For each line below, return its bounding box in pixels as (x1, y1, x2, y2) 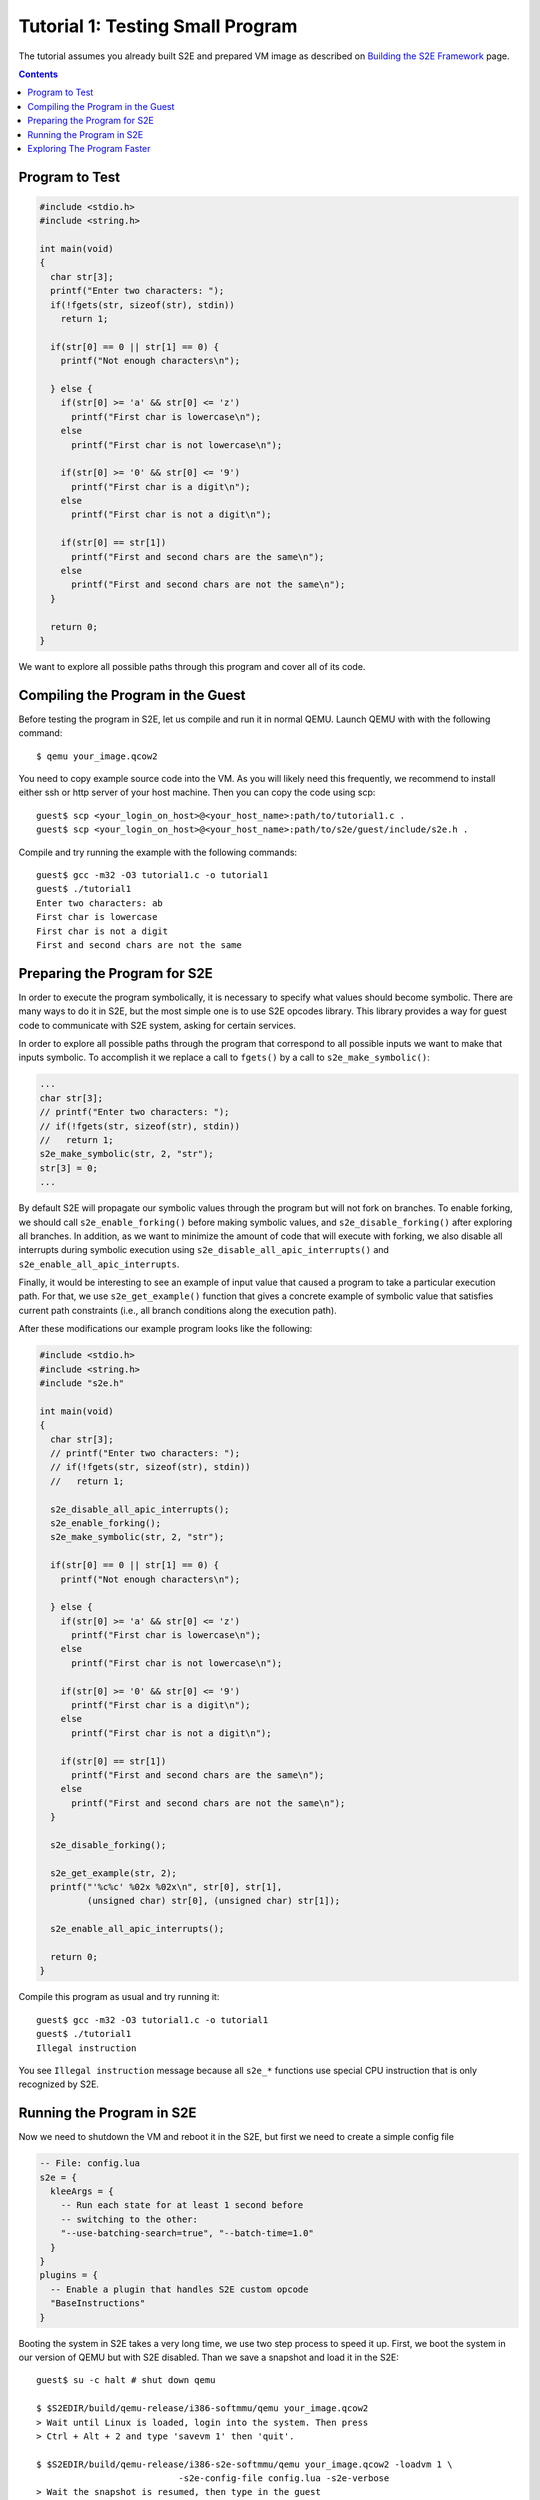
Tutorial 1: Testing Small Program (18, 15, 298, 37)
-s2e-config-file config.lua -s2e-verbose (178, 2473, 390, 2484)
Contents (18, 68, 59, 80)
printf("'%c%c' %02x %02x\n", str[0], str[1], (50, 1881, 283, 1893)
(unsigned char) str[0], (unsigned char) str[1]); (86, 1895, 341, 1907)
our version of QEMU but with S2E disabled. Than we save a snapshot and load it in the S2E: (18, 2351, 399, 2363)
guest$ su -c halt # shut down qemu (36, 2375, 216, 2386)
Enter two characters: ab (36, 897, 164, 909)
